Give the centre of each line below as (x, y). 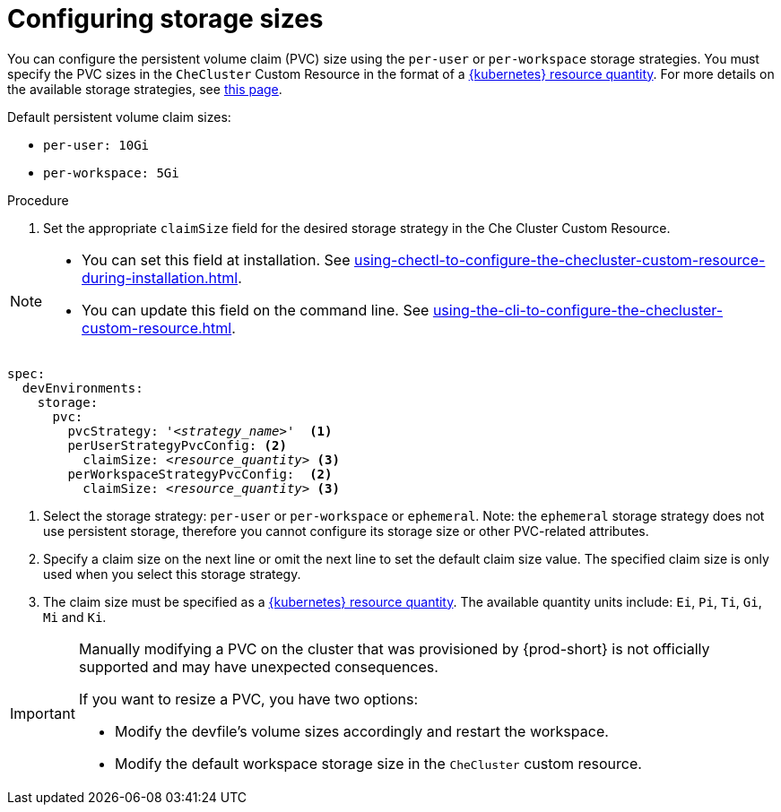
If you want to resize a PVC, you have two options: (248, 699)
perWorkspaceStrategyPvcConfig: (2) (200, 474)
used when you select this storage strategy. (172, 574)
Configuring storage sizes (165, 19)
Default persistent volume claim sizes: (119, 117)
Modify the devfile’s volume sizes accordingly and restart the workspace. (361, 731)
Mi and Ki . (75, 617)
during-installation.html (160, 277)
